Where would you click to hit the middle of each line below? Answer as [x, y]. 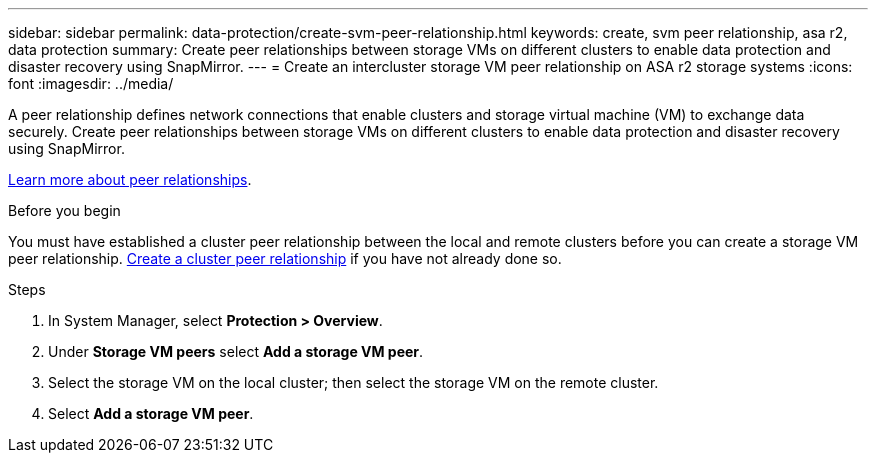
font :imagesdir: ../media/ [91, 83]
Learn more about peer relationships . [130, 179]
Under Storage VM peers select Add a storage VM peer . [236, 351]
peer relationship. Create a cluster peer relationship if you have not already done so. [285, 258]
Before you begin [64, 210]
